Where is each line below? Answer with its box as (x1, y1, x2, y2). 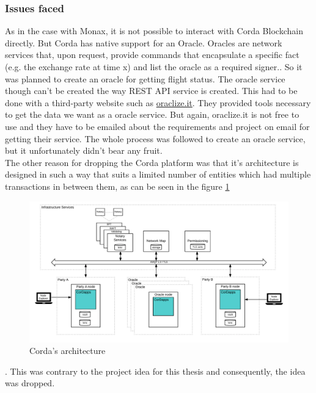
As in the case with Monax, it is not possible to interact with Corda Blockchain (5, 24, 303, 37)
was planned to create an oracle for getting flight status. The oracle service (5, 72, 285, 85)
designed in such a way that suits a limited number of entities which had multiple (5, 168, 311, 181)
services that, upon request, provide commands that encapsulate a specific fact (5, 48, 299, 61)
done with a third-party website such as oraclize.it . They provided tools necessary (5, 96, 311, 109)
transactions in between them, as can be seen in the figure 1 (5, 179, 230, 192)
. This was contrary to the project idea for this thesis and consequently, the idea (5, 364, 306, 377)
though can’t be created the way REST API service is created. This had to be (5, 84, 298, 97)
